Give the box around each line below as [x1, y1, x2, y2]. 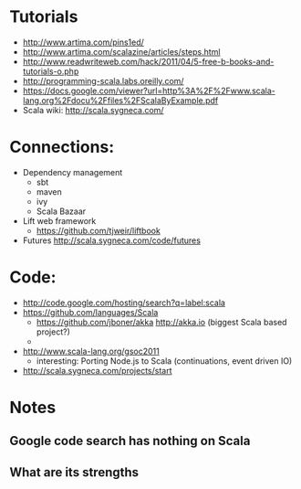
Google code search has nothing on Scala [9, 433, 251, 449]
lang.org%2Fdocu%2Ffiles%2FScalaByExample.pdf [22, 94, 219, 106]
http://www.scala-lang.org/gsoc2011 [22, 345, 160, 356]
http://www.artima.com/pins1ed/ [22, 37, 144, 48]
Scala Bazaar [36, 206, 87, 217]
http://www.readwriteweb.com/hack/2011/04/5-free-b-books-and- [22, 56, 275, 67]
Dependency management [22, 166, 123, 177]
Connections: [9, 137, 115, 157]
